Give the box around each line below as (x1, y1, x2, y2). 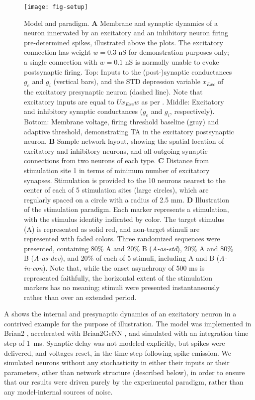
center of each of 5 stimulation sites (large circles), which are (24, 185, 209, 195)
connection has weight (24, 47, 91, 57)
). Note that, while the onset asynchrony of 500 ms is (42, 262, 205, 273)
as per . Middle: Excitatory (141, 96, 224, 106)
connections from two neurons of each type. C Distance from (24, 155, 209, 166)
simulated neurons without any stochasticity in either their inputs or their (4, 357, 230, 368)
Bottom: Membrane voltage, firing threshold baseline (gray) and (24, 116, 219, 126)
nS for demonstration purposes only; (118, 47, 229, 57)
